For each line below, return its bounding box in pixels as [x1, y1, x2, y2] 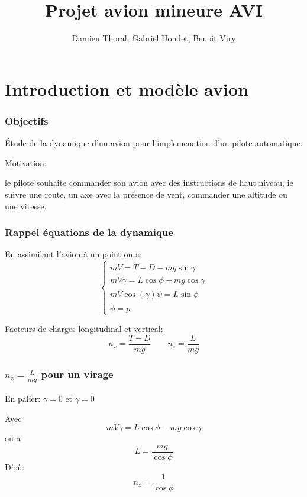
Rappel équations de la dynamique [5, 225, 173, 240]
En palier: [5, 392, 41, 404]
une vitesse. [5, 199, 47, 212]
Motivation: [5, 156, 47, 169]
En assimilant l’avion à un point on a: [5, 248, 142, 260]
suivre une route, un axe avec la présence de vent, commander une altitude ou [5, 188, 287, 200]
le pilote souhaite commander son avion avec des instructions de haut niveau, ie [5, 176, 293, 189]
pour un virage [41, 366, 114, 381]
